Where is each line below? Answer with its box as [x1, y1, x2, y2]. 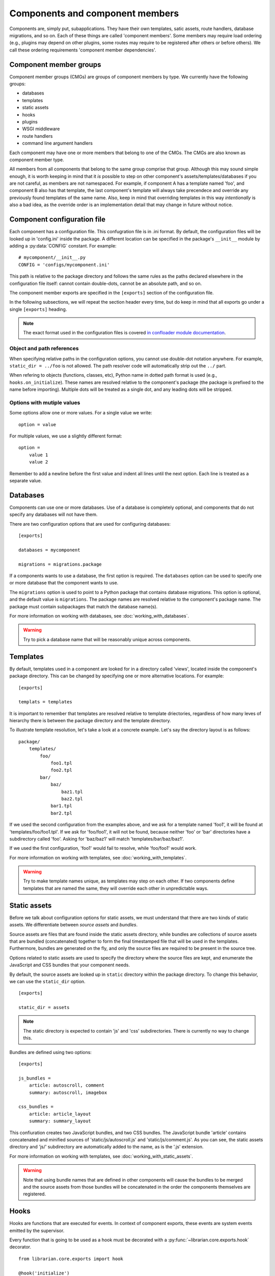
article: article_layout [29, 1111, 91, 1117]
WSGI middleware [22, 126, 60, 132]
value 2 [29, 459, 48, 465]
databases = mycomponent [18, 547, 80, 553]
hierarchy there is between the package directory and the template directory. [9, 718, 171, 724]
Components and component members [9, 8, 179, 19]
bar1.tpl [50, 803, 72, 809]
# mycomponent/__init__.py [18, 255, 86, 260]
